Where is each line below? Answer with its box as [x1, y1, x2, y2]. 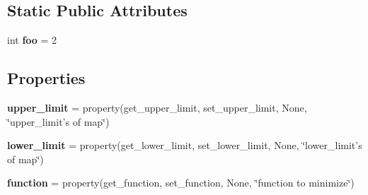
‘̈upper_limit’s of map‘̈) [7, 114, 110, 129]
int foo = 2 [7, 32, 57, 47]
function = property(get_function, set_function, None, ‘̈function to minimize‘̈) [7, 175, 355, 190]
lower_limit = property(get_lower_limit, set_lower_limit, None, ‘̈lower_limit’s [7, 138, 362, 153]
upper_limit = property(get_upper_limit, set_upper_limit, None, [7, 100, 307, 114]
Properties [7, 67, 86, 89]
